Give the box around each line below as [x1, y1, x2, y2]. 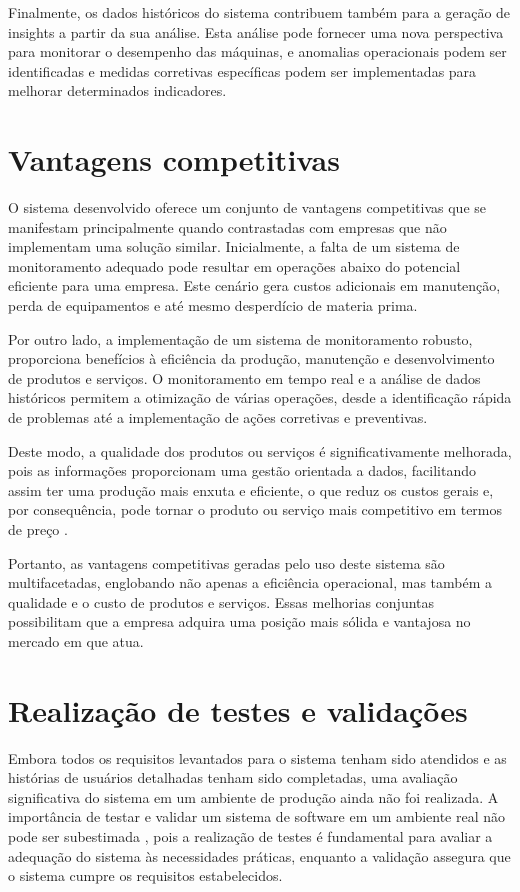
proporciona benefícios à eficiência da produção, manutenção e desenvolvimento [8, 348, 495, 369]
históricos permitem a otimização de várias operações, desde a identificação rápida [8, 387, 512, 408]
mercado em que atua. [8, 630, 144, 651]
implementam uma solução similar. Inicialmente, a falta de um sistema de [8, 236, 460, 257]
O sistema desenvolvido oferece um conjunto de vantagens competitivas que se [8, 197, 486, 218]
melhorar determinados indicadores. [8, 80, 227, 101]
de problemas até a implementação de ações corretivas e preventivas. [8, 407, 428, 428]
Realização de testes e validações [8, 689, 468, 730]
